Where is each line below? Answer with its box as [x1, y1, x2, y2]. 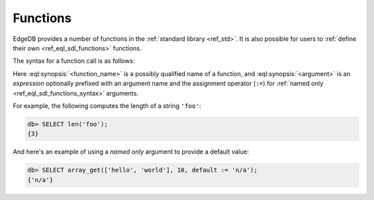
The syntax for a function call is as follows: [12, 57, 135, 65]
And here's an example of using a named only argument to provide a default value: [12, 147, 249, 156]
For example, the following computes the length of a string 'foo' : [12, 101, 202, 110]
